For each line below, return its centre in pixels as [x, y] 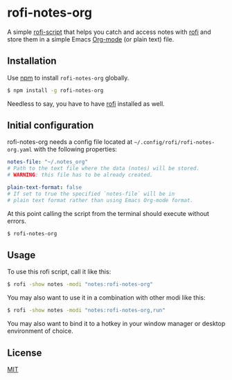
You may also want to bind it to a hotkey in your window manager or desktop [116, 324]
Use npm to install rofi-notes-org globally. [68, 78]
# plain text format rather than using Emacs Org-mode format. [100, 200]
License [25, 353]
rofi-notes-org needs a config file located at [70, 142]
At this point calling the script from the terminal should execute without [108, 213]
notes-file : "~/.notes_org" [48, 162]
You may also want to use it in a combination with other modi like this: [106, 298]
